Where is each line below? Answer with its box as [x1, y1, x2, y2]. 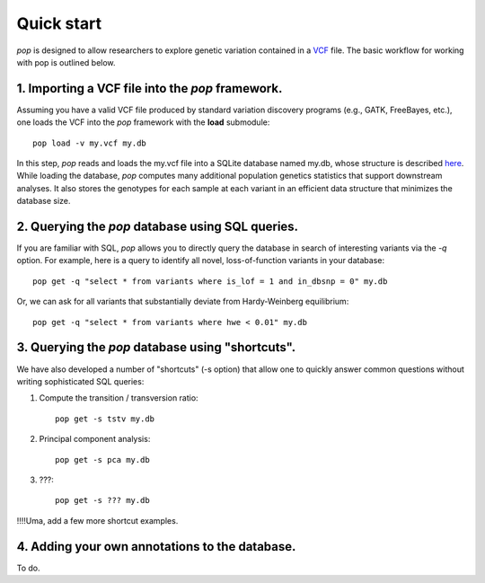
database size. [16, 196, 71, 207]
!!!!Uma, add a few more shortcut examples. [16, 515, 179, 526]
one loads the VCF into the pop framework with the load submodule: [16, 117, 270, 128]
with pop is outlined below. [16, 57, 116, 67]
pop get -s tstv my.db [55, 413, 155, 424]
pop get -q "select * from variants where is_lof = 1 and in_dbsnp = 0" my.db [32, 276, 388, 287]
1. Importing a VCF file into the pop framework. [16, 81, 283, 96]
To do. [16, 562, 40, 573]
